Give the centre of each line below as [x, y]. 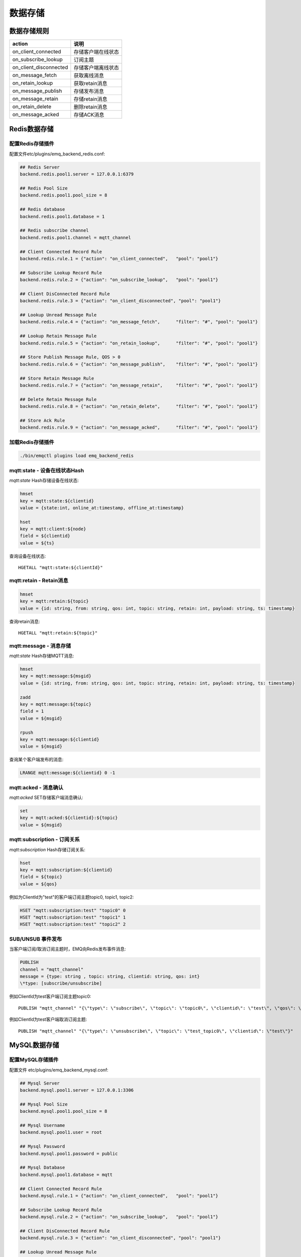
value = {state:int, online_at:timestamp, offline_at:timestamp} [102, 508]
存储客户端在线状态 [96, 52]
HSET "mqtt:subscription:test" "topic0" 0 [73, 910]
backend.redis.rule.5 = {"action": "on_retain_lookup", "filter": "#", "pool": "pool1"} [139, 343]
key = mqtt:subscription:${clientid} [66, 870]
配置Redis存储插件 [32, 144]
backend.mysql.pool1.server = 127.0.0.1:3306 [77, 1090]
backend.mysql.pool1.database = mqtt [66, 1175]
